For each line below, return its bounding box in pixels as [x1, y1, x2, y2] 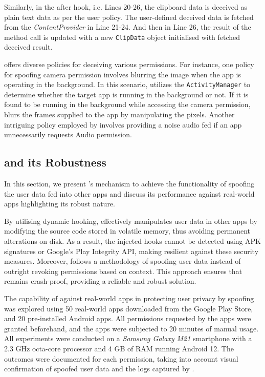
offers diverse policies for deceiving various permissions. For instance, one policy [4, 59, 254, 70]
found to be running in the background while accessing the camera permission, [4, 99, 251, 110]
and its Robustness [4, 154, 106, 170]
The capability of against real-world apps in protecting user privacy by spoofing [4, 292, 254, 303]
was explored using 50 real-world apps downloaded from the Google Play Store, [4, 303, 253, 313]
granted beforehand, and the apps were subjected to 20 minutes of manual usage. [4, 323, 259, 333]
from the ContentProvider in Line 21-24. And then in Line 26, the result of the [4, 22, 251, 32]
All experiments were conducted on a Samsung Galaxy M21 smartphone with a [4, 333, 252, 344]
